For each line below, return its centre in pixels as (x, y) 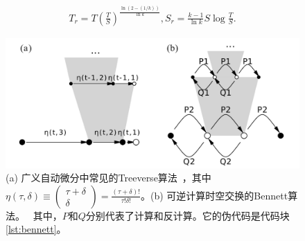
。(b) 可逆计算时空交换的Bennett (215, 195)
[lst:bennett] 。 (36, 229)
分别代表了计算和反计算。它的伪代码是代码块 (188, 215)
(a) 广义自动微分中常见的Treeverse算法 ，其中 (108, 178)
